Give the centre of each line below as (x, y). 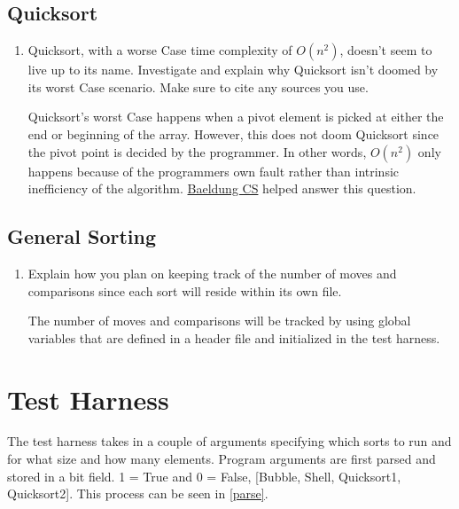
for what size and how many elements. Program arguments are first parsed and (222, 459)
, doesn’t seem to (386, 50)
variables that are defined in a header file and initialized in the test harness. (234, 337)
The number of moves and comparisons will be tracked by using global (219, 321)
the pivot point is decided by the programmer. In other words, (197, 151)
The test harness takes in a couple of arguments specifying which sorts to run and (229, 441)
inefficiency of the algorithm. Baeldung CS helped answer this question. (222, 188)
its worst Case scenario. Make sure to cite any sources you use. (198, 86)
